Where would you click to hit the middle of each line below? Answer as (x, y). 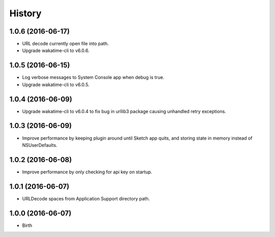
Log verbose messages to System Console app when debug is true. (93, 77)
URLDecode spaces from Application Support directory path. (86, 198)
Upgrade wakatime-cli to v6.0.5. (56, 85)
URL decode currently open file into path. (65, 44)
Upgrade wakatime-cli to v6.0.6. (56, 50)
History (25, 13)
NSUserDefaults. (40, 145)
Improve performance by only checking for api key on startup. (87, 172)
